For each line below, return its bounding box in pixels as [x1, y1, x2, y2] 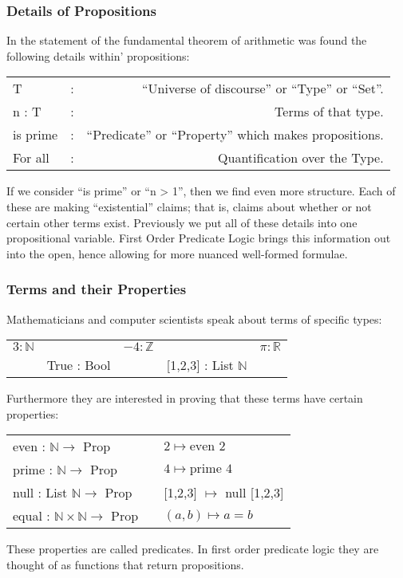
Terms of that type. [275, 102, 384, 121]
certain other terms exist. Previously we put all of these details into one [6, 214, 358, 230]
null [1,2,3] [225, 483, 284, 502]
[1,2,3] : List [166, 356, 234, 375]
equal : [13, 506, 50, 525]
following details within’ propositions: [6, 47, 190, 64]
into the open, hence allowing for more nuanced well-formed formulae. [6, 245, 348, 261]
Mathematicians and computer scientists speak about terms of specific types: [6, 310, 382, 327]
